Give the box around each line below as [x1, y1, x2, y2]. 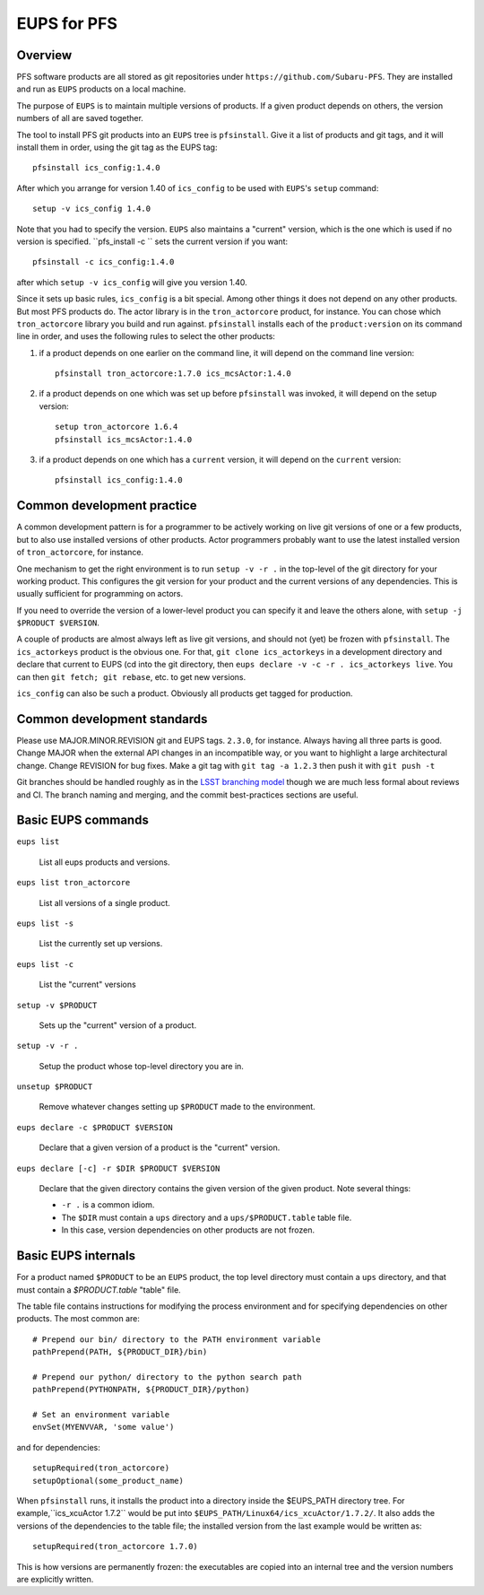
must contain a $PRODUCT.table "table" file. [16, 1284, 181, 1295]
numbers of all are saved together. [16, 113, 143, 124]
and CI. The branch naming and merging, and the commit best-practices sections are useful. [16, 789, 359, 800]
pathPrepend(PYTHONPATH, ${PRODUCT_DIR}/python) [32, 1384, 250, 1395]
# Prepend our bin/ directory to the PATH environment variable [32, 1334, 322, 1345]
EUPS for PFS [16, 13, 118, 33]
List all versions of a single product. [39, 897, 170, 908]
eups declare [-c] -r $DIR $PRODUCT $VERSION [16, 1163, 220, 1173]
